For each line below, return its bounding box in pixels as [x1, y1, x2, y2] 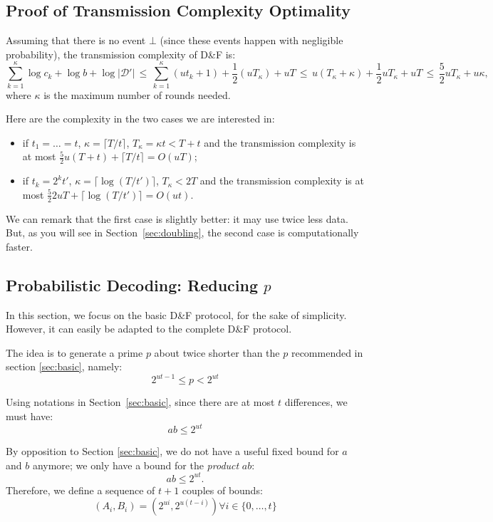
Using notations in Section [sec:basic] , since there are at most [6, 395, 275, 409]
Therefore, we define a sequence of [6, 482, 155, 497]
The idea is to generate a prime [6, 345, 143, 360]
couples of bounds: [182, 482, 263, 497]
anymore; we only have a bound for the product [32, 457, 239, 472]
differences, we [284, 395, 348, 409]
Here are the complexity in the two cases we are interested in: [6, 111, 275, 126]
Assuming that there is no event [6, 33, 146, 48]
